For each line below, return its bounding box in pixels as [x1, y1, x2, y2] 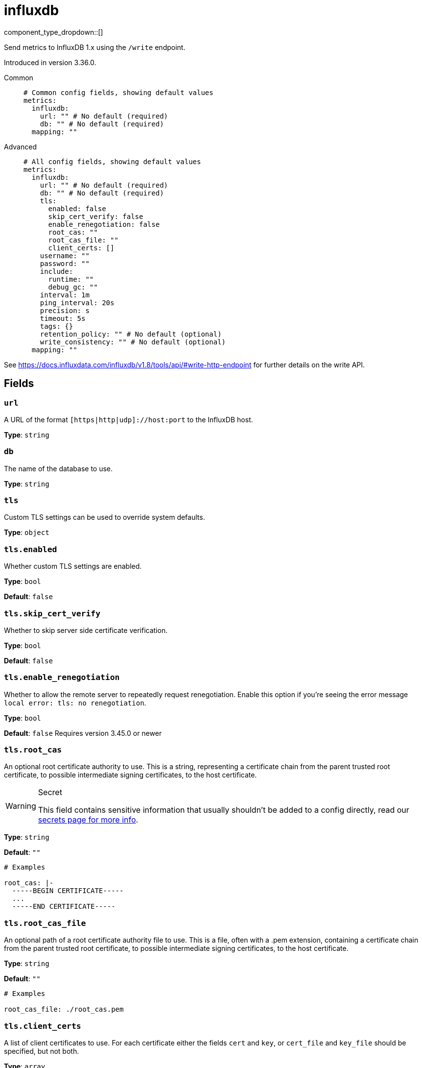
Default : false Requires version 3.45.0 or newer [4, 728, 162, 737]
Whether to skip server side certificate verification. [4, 626, 168, 634]
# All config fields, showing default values [23, 157, 201, 166]
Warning [5, 801, 36, 811]
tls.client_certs [4, 1021, 81, 1031]
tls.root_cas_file [4, 918, 86, 928]
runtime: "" [48, 275, 94, 283]
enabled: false [48, 204, 106, 213]
